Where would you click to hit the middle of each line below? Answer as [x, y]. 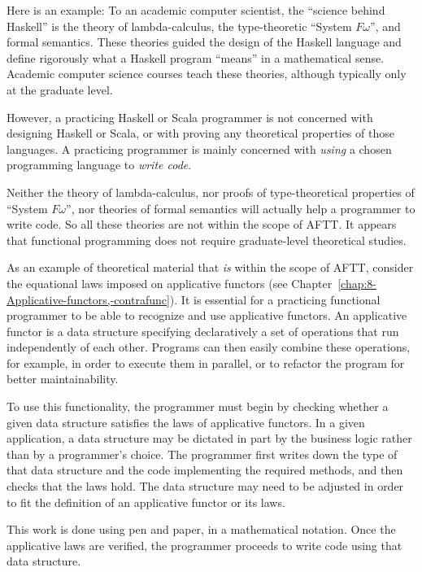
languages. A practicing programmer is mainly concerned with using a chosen [199, 148]
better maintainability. [63, 379]
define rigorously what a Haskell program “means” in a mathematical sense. [196, 57]
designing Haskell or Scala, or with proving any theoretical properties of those [200, 133]
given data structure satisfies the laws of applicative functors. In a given [186, 422]
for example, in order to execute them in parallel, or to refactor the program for [206, 362]
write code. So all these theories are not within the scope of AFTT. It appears [202, 224]
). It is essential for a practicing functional [275, 299]
